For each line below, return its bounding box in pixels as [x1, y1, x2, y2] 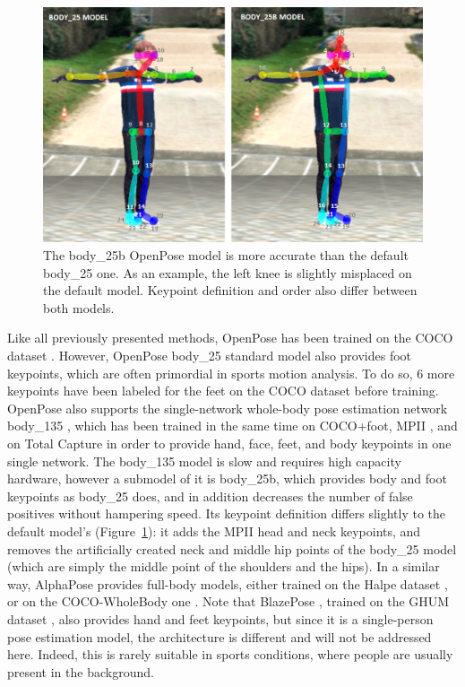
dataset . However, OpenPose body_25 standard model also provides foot [7, 346, 412, 365]
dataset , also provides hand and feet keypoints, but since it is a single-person [7, 609, 434, 628]
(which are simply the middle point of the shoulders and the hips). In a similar [7, 557, 440, 576]
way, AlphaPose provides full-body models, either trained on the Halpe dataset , [7, 574, 448, 593]
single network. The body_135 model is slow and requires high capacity [7, 451, 401, 470]
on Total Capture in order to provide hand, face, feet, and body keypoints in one [7, 433, 452, 452]
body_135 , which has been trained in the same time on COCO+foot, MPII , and [7, 416, 458, 435]
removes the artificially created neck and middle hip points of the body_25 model [7, 539, 457, 558]
